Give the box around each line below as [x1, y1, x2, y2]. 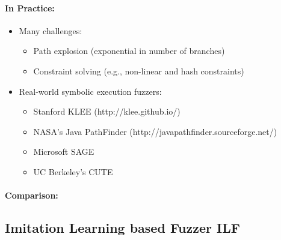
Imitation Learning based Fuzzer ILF [5, 218, 240, 237]
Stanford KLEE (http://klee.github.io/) [33, 105, 181, 118]
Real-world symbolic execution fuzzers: [19, 85, 162, 97]
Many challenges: [19, 24, 82, 37]
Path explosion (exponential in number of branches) [33, 44, 225, 57]
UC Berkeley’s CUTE [33, 165, 113, 178]
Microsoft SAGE [33, 145, 94, 158]
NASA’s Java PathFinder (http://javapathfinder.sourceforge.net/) [33, 125, 277, 137]
